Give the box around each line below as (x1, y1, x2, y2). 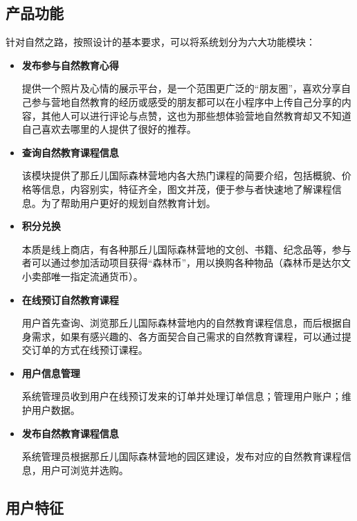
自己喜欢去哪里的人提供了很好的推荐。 (21, 122, 196, 136)
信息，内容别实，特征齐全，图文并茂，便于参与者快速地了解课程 (41, 181, 332, 196)
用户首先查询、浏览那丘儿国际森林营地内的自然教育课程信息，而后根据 (21, 316, 342, 330)
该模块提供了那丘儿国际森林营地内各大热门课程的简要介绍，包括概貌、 (21, 168, 342, 183)
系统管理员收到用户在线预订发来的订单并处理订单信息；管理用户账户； (21, 389, 342, 403)
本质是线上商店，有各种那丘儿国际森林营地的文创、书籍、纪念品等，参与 (21, 241, 351, 256)
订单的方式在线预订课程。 (31, 342, 148, 357)
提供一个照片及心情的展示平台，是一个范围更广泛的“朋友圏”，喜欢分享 (21, 81, 342, 95)
